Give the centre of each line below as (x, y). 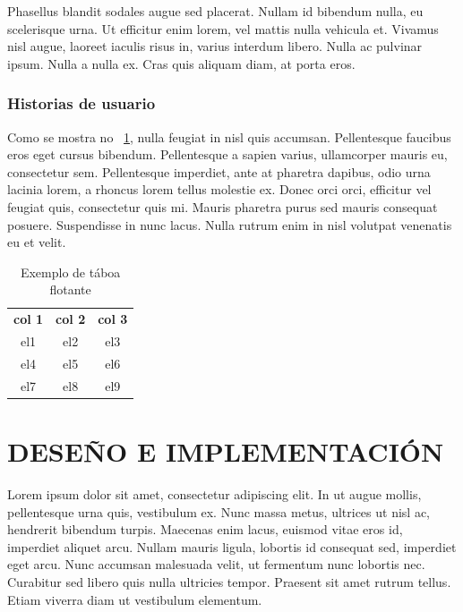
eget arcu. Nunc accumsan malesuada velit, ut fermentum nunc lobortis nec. (216, 564)
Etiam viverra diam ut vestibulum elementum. (135, 599)
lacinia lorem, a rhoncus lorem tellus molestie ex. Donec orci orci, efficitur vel (219, 189)
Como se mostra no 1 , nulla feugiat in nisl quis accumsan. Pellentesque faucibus (229, 136)
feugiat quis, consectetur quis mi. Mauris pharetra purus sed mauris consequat (223, 206)
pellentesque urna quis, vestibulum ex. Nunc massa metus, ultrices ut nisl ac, (219, 511)
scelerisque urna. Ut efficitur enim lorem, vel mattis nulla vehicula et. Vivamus (223, 28)
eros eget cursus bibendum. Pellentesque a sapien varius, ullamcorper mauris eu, (227, 154)
